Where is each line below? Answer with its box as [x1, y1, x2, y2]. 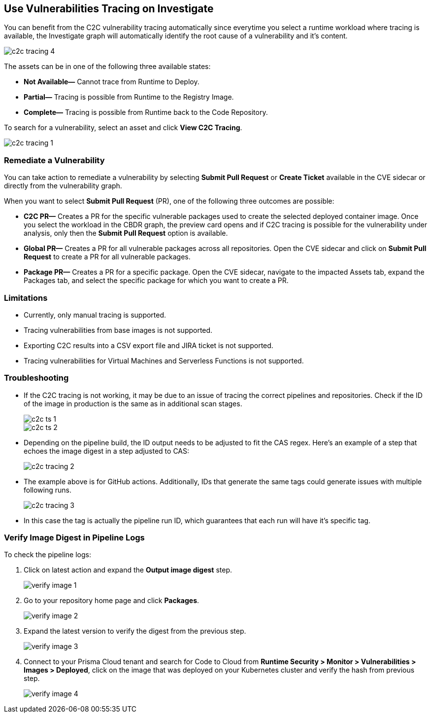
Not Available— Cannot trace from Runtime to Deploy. [24, 77, 199, 86]
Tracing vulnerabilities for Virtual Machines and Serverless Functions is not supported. [24, 356, 304, 365]
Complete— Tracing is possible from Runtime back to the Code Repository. [24, 108, 268, 117]
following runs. [24, 485, 71, 494]
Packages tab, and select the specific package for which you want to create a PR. [24, 276, 289, 285]
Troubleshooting [4, 373, 69, 383]
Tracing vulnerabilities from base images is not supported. [24, 325, 213, 334]
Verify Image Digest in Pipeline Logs [4, 533, 145, 543]
